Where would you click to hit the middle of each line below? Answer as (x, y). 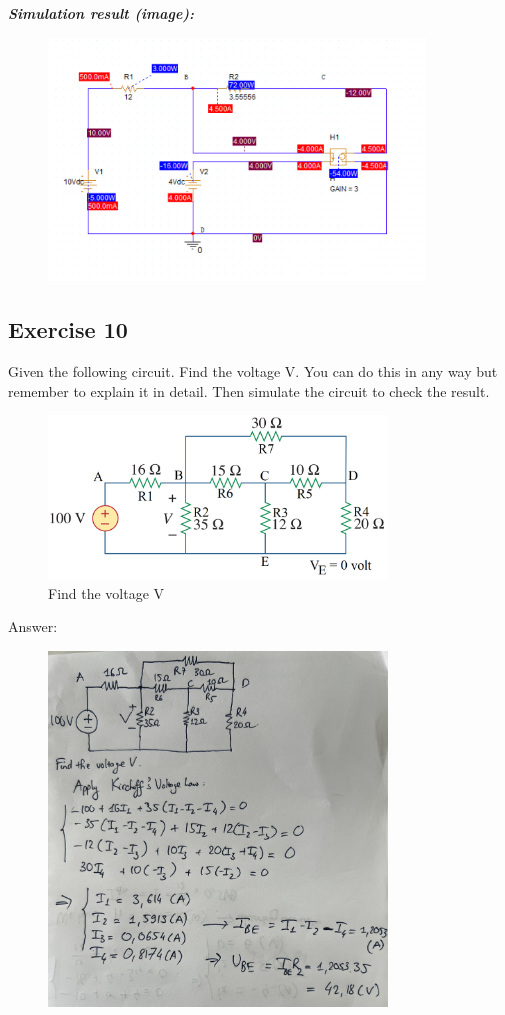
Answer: (33, 626)
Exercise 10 (68, 329)
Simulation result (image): (101, 13)
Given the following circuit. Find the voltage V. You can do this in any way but (253, 370)
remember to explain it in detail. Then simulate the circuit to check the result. (249, 390)
